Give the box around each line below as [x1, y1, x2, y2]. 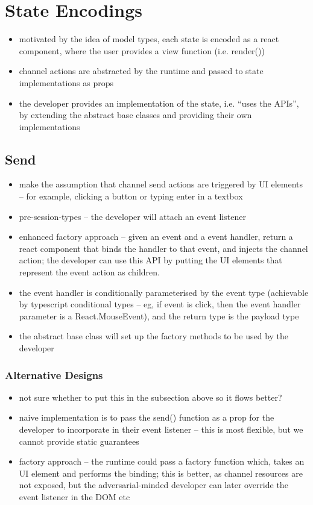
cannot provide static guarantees [19, 434, 139, 447]
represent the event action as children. [19, 266, 160, 278]
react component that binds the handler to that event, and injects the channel [19, 242, 308, 254]
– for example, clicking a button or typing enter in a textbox [19, 190, 243, 202]
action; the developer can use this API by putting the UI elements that [19, 254, 282, 266]
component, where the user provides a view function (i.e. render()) [19, 44, 265, 57]
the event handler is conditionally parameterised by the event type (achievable [19, 286, 309, 298]
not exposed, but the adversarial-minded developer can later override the [19, 478, 288, 491]
